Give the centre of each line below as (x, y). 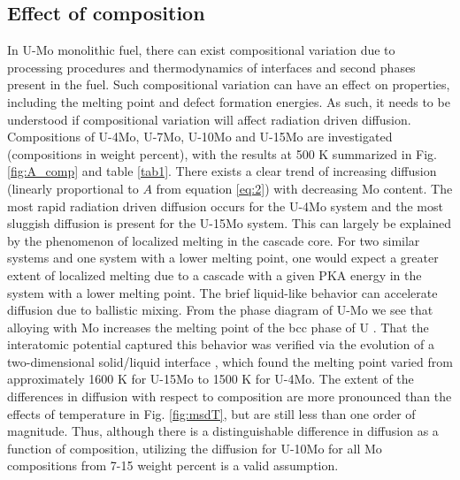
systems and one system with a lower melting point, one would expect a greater (223, 258)
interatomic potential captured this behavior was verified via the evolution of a (221, 344)
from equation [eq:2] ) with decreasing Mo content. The (304, 188)
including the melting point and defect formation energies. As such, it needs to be (229, 101)
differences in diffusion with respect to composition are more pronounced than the (230, 396)
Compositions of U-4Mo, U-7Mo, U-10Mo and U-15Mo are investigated (200, 137)
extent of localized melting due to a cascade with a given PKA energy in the (215, 274)
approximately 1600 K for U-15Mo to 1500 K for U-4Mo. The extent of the (211, 379)
